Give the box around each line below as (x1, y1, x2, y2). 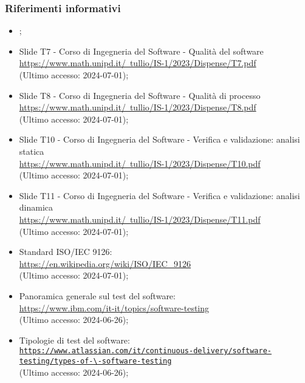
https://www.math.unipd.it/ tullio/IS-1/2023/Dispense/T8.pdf (19, 101, 256, 114)
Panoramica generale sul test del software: (19, 289, 176, 302)
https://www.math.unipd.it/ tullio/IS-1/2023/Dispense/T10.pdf (19, 157, 261, 169)
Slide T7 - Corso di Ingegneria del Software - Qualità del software (19, 44, 264, 57)
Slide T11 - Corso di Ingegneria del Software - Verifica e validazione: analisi (19, 189, 300, 202)
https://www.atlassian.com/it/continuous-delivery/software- (19, 347, 272, 356)
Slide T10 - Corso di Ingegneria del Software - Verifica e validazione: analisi (19, 133, 300, 146)
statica (19, 144, 44, 157)
